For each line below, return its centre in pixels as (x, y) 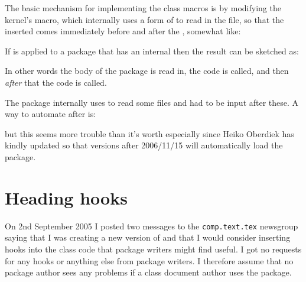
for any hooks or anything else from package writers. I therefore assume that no (149, 260)
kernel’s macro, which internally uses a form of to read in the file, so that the (144, 19)
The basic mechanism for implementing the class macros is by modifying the (143, 8)
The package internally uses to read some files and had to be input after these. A (152, 102)
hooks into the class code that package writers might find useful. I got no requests (153, 249)
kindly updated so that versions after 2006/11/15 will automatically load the (144, 145)
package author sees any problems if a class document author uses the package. (148, 272)
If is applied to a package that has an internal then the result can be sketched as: (152, 51)
